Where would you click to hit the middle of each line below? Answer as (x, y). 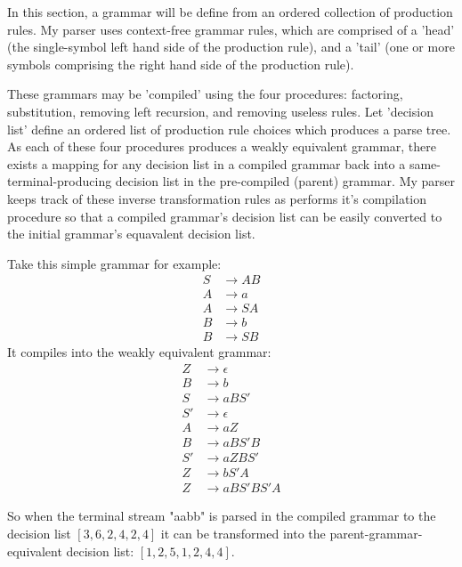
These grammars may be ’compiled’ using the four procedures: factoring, (205, 94)
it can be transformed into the (243, 533)
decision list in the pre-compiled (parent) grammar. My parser (285, 181)
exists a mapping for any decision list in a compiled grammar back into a (207, 163)
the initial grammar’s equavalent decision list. (131, 234)
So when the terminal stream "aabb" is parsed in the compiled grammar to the (222, 516)
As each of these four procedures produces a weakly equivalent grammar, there (222, 146)
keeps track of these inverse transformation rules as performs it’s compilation (217, 198)
